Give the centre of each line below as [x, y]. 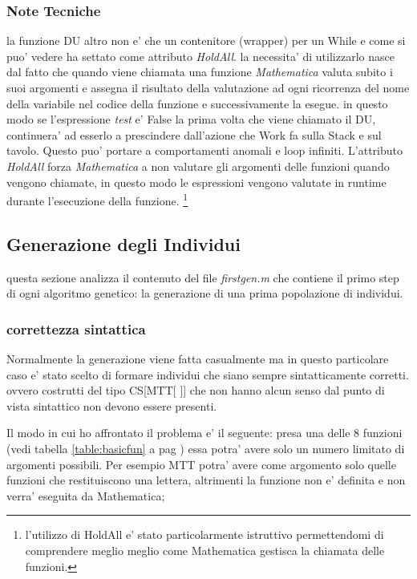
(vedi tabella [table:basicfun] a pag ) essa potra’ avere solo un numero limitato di [206, 448]
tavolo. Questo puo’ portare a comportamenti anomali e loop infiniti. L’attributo [204, 150]
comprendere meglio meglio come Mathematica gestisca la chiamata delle [205, 550]
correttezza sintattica [76, 328]
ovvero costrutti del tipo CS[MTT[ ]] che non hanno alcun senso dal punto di [196, 390]
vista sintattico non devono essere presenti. [112, 405]
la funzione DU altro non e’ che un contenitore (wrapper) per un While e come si [206, 40]
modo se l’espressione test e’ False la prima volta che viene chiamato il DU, [191, 119]
